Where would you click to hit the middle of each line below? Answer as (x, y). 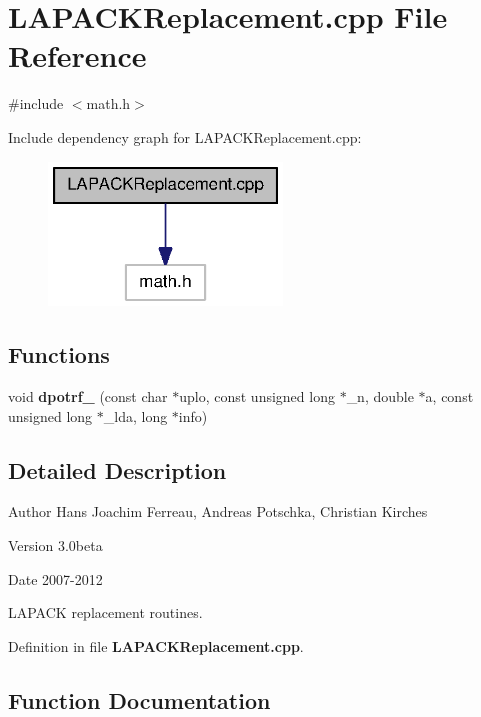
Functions (59, 354)
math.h (108, 103)
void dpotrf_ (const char (88, 396)
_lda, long (135, 415)
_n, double (380, 396)
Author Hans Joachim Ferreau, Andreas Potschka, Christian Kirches (218, 511)
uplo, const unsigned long (257, 396)
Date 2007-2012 (55, 578)
